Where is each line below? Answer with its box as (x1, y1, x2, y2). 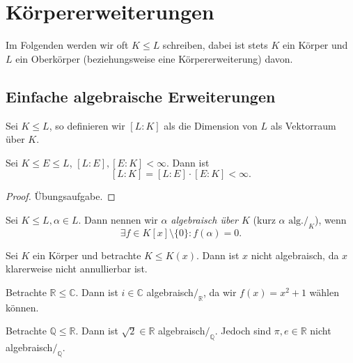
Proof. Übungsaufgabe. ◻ (6, 189, 116, 203)
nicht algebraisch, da (251, 247, 339, 262)
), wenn (315, 212, 347, 226)
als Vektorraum (270, 118, 336, 132)
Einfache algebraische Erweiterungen (6, 85, 276, 107)
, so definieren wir (49, 118, 125, 132)
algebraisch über (171, 212, 238, 226)
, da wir (203, 284, 237, 299)
